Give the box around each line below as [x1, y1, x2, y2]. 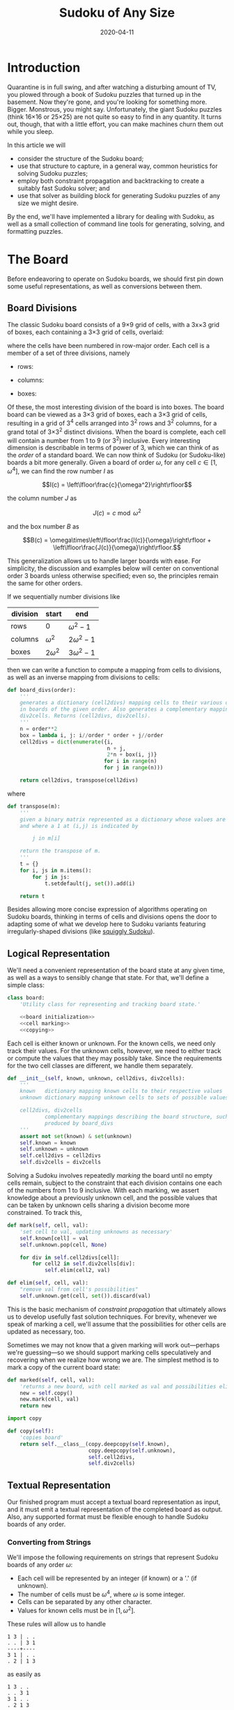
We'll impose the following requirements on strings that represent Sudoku [7, 1553, 219, 1561]
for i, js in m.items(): [19, 867, 92, 874]
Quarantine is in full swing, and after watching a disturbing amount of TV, [7, 82, 217, 91]
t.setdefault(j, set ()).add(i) [44, 880, 136, 887]
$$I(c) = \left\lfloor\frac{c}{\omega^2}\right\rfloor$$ [41, 481, 193, 489]
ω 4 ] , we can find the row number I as [7, 466, 114, 476]
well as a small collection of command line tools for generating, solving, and [7, 220, 225, 228]
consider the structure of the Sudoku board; [17, 154, 144, 162]
